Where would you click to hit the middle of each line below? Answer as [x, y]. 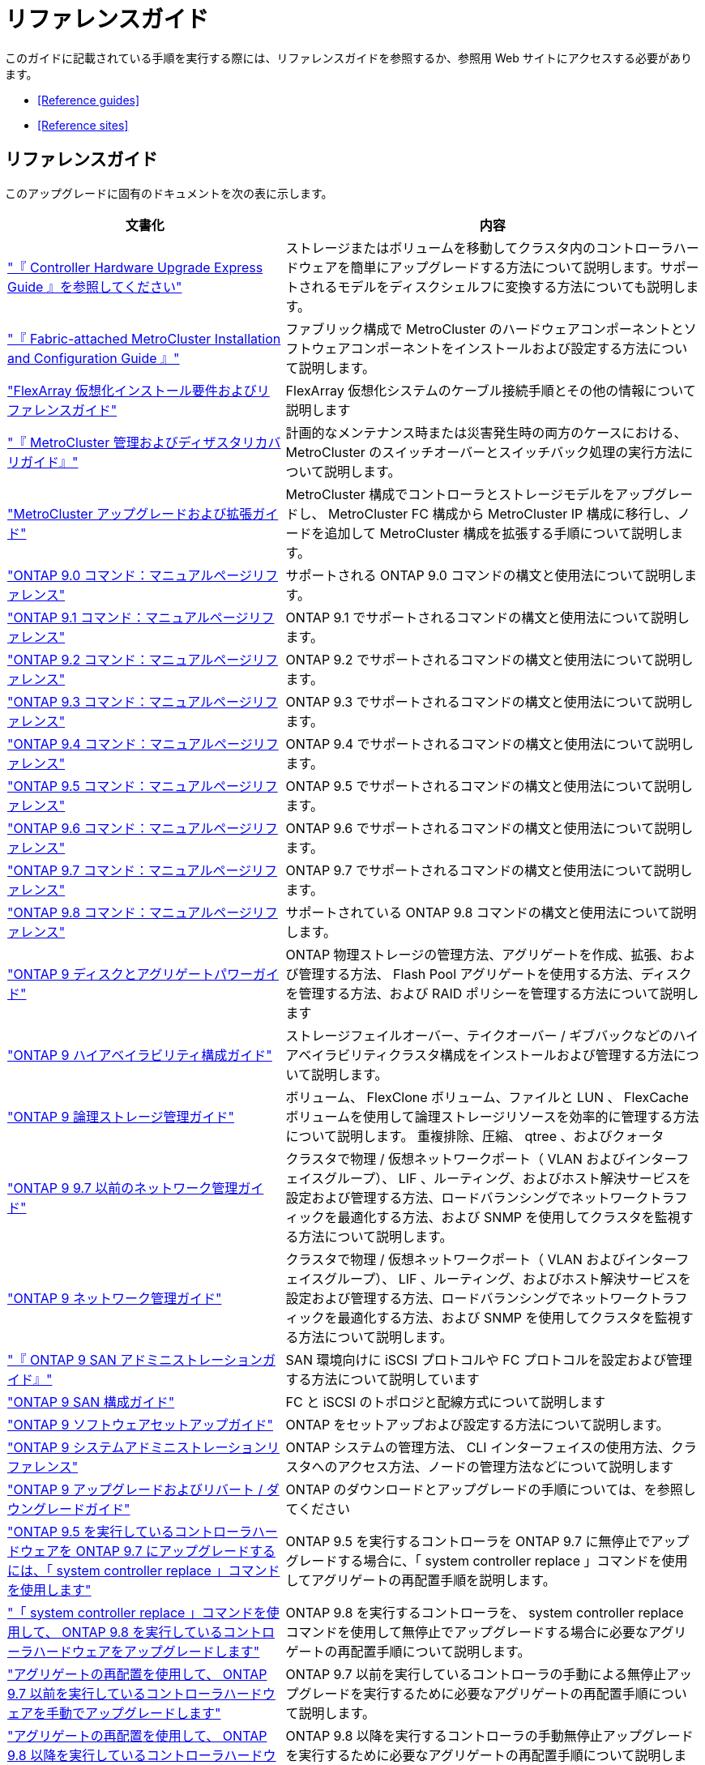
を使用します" [49, 1590]
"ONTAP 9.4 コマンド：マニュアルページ [130, 744]
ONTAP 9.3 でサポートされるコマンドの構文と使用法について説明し [489, 701]
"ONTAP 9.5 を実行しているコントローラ [130, 1531]
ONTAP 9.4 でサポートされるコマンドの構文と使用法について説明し [490, 744]
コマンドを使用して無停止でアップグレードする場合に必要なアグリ [486, 1632]
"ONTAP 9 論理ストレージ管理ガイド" [121, 1116]
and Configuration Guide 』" [94, 358]
